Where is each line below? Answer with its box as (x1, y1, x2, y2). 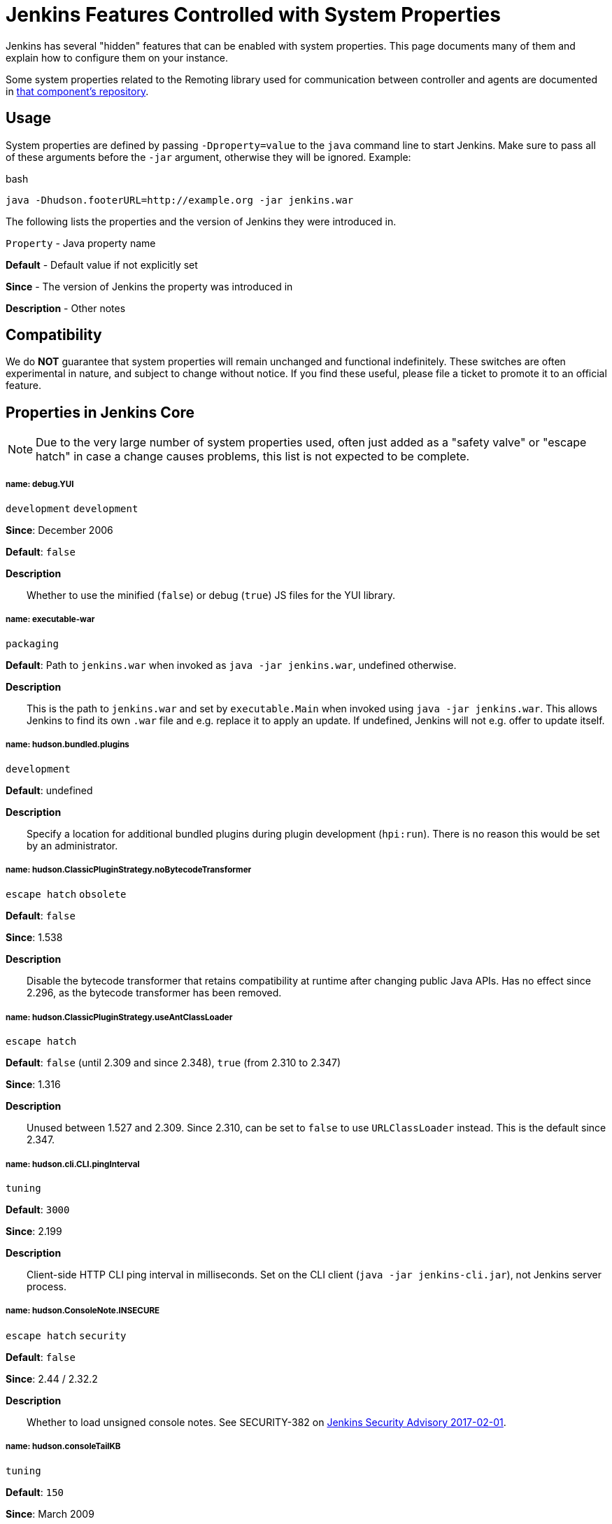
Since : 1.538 (6, 931, 63, 944)
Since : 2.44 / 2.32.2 (6, 1372, 98, 1385)
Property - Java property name (6, 237, 156, 249)
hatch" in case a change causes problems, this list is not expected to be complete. (36, 449, 470, 464)
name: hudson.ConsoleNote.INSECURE (6, 1306, 160, 1316)
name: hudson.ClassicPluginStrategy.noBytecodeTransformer (6, 865, 252, 875)
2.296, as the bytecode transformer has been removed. (27, 987, 282, 999)
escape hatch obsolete (6, 889, 127, 901)
